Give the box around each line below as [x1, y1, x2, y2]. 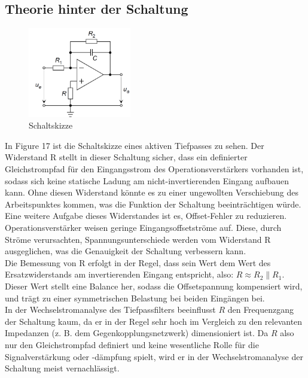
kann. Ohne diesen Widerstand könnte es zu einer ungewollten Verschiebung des [5, 186, 298, 199]
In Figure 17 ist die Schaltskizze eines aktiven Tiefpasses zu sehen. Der [5, 139, 264, 151]
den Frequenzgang [227, 303, 294, 316]
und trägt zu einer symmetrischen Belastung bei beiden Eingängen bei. [5, 291, 265, 304]
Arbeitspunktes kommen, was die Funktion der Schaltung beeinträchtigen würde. [5, 197, 301, 210]
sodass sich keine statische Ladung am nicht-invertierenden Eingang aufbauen [5, 174, 289, 187]
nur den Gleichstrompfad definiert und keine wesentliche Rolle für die [5, 338, 259, 350]
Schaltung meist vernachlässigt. [5, 362, 120, 374]
